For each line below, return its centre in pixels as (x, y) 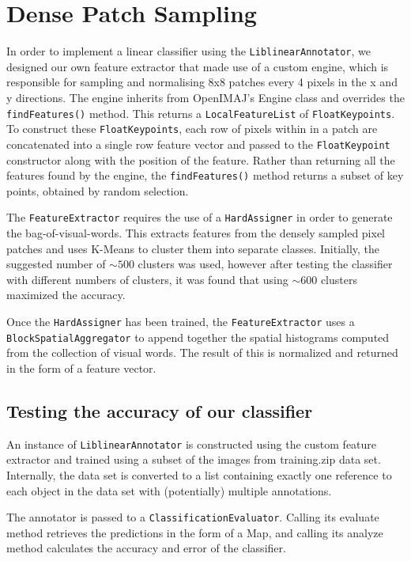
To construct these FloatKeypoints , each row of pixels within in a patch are (192, 129)
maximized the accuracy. (66, 295)
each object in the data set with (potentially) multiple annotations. (169, 490)
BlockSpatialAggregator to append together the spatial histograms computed (198, 337)
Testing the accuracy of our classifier (160, 410)
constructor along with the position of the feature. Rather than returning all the (201, 159)
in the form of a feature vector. (81, 368)
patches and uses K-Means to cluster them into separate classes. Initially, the (193, 248)
